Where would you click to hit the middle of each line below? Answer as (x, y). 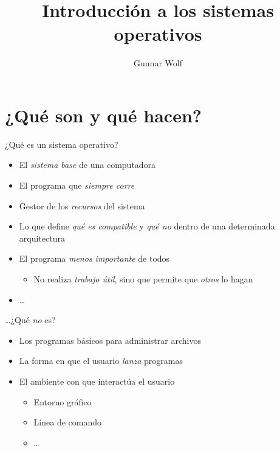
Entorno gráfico (63, 401)
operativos (158, 34)
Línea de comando (68, 422)
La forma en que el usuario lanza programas (101, 361)
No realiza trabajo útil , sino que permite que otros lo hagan (143, 279)
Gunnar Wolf (158, 63)
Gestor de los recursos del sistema (82, 205)
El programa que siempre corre (77, 185)
